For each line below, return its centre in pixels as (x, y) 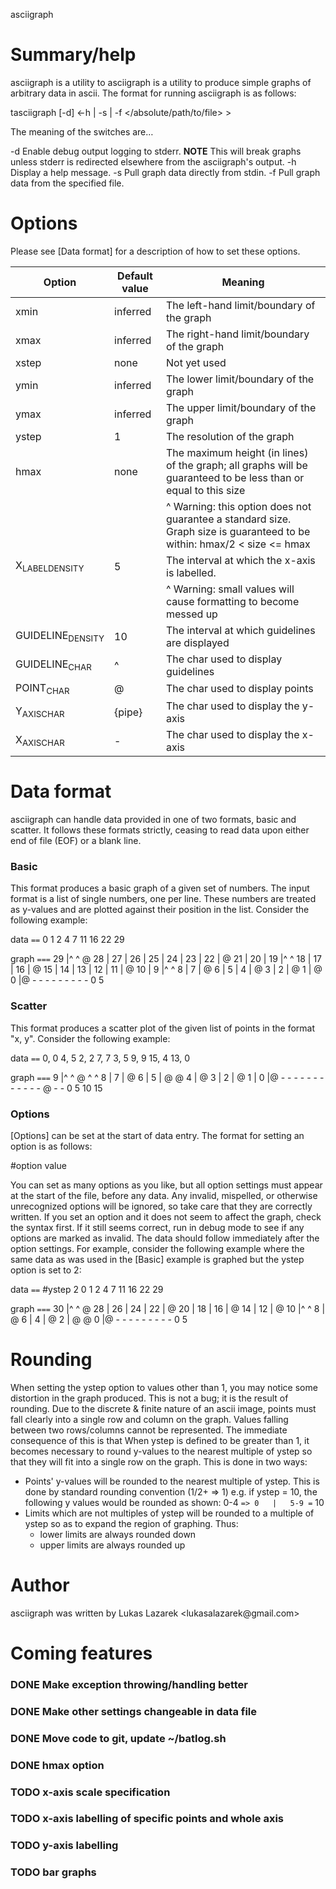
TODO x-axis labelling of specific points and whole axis (147, 1819)
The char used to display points (240, 689)
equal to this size (206, 490)
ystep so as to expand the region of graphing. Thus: (131, 1523)
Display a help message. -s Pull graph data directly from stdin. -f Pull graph (165, 172)
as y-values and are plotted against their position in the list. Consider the (160, 910)
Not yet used (196, 362)
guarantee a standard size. (229, 519)
